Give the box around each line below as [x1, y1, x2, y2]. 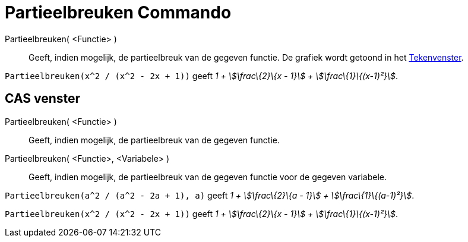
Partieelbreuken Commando [5, 2, 232, 23]
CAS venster [5, 91, 81, 106]
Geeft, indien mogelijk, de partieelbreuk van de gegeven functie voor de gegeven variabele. [29, 171, 387, 182]
